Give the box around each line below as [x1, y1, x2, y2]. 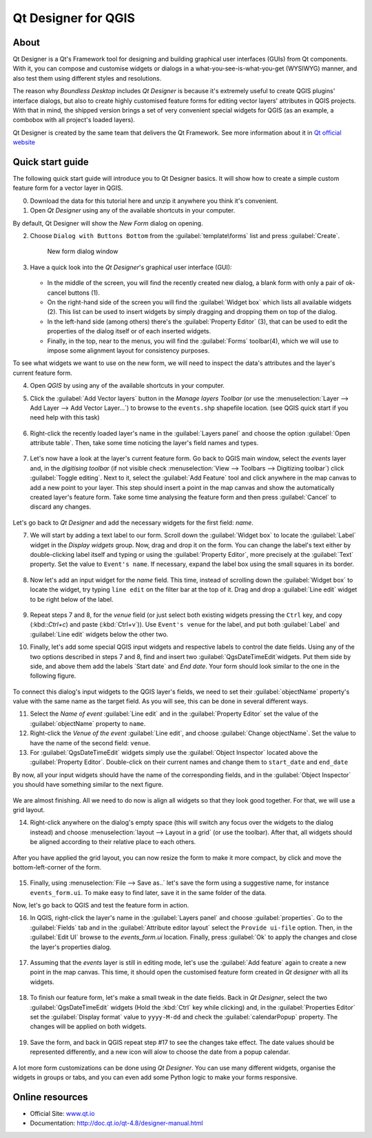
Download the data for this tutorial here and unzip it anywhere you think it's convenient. [30, 197, 278, 205]
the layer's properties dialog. [30, 943, 112, 951]
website [12, 138, 36, 146]
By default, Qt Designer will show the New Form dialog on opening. [12, 219, 203, 227]
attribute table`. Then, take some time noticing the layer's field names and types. [30, 439, 258, 447]
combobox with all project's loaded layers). [12, 116, 136, 124]
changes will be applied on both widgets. [30, 1022, 147, 1031]
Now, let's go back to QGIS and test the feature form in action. [12, 901, 189, 910]
